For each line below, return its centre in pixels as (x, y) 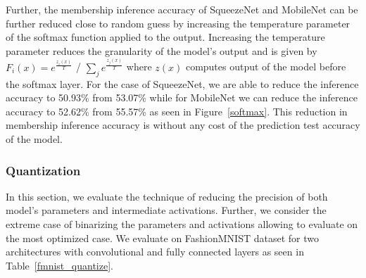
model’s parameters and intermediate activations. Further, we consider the (166, 210)
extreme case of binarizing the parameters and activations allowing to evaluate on (182, 223)
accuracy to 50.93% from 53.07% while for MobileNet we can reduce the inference (182, 97)
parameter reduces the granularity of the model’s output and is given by (162, 50)
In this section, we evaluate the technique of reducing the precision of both (167, 196)
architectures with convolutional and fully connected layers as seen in (155, 252)
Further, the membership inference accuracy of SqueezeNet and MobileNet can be (182, 9)
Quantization (43, 170)
